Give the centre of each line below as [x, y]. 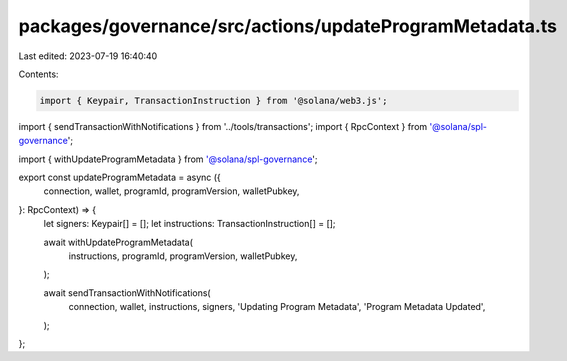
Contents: [38, 74]
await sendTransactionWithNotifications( [127, 292]
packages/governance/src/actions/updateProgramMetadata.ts [287, 26]
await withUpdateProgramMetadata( [118, 242]
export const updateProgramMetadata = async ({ [120, 177]
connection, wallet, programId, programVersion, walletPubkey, [171, 191]
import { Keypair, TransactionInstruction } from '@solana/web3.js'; [213, 100]
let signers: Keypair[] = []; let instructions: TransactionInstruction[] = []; [189, 224]
